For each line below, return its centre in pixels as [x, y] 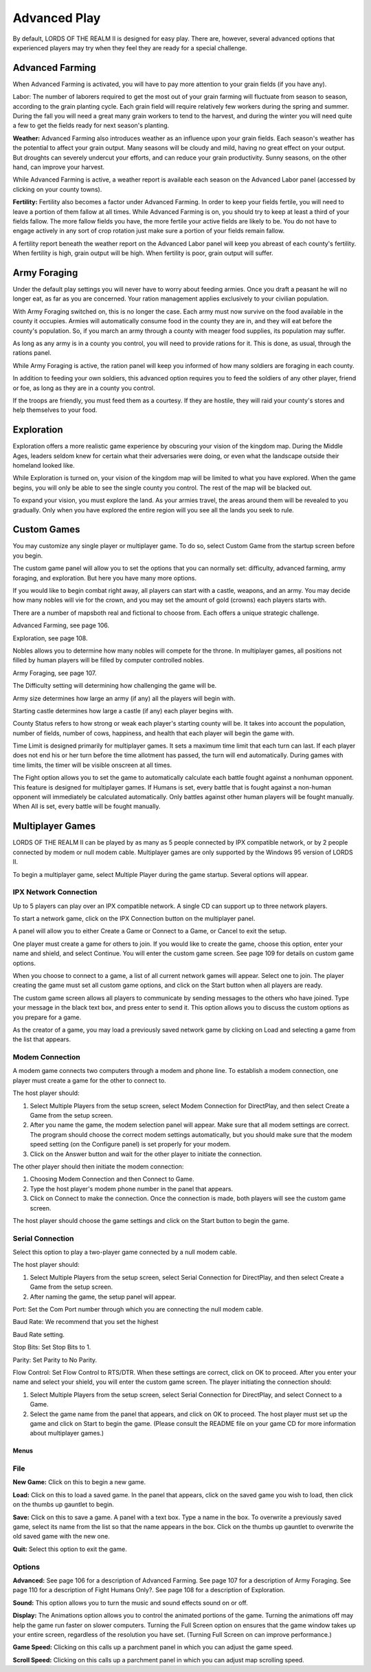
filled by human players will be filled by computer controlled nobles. [109, 660]
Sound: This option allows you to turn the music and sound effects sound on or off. [131, 1603]
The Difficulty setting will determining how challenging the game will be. [115, 686]
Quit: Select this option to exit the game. [70, 1549]
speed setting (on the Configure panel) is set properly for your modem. [130, 1144]
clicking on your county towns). [57, 189]
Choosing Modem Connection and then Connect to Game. [112, 1179]
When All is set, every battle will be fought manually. [87, 806]
